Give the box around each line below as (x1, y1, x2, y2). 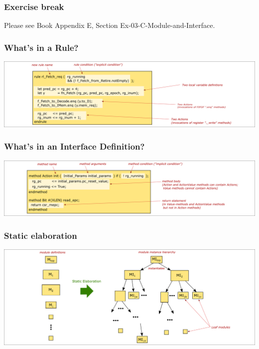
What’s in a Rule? (4, 41, 79, 53)
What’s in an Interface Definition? (4, 140, 145, 153)
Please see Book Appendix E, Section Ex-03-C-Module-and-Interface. (4, 20, 215, 30)
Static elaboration (4, 229, 77, 241)
